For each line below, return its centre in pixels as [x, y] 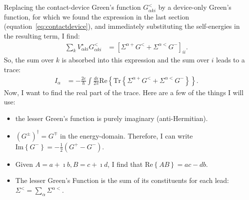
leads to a [231, 60]
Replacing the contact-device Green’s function [72, 7]
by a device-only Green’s [195, 7]
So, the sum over [29, 60]
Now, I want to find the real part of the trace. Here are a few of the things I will [124, 92]
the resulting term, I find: [42, 35]
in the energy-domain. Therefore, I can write [126, 135]
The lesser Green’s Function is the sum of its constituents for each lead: [122, 180]
